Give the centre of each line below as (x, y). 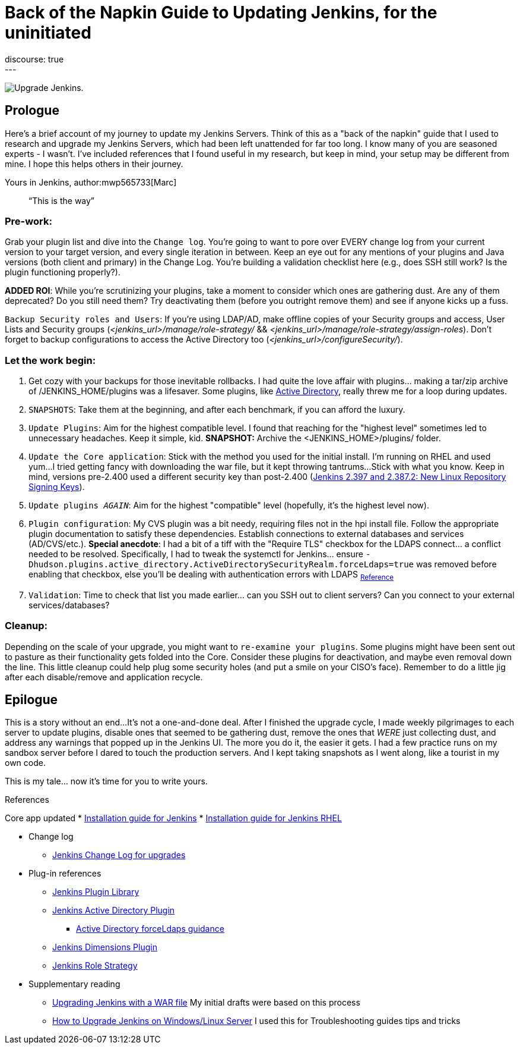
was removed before (456, 564)
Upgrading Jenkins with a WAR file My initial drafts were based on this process (206, 1003)
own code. (25, 763)
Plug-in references (65, 874)
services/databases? (69, 605)
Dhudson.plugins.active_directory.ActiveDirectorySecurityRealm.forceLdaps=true (221, 565)
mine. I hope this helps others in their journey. (94, 164)
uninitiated (48, 33)
